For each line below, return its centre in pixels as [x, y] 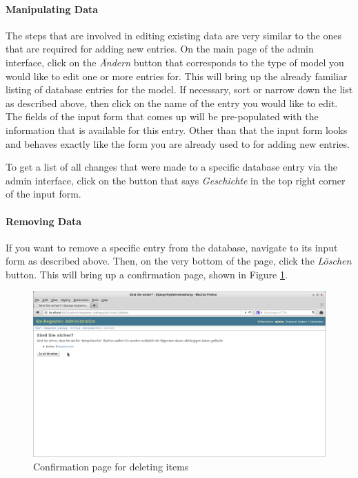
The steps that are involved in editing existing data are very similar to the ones [174, 35]
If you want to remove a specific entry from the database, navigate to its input [172, 247]
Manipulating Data [52, 9]
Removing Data [44, 221]
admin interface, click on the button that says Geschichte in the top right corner [176, 180]
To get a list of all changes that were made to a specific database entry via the [171, 167]
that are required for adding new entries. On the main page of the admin [160, 49]
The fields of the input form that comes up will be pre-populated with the [162, 116]
